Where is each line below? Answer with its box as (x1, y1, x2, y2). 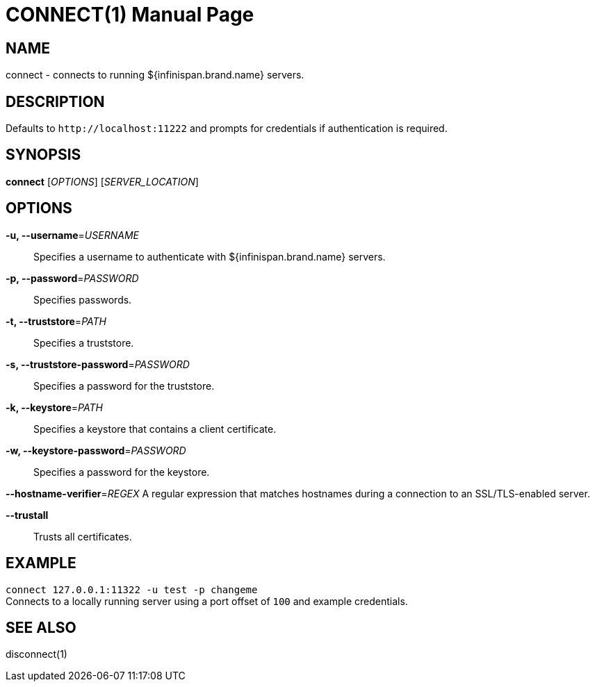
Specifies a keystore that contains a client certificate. (33, 422, 277, 435)
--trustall (6, 508, 49, 521)
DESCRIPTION (6, 92, 105, 110)
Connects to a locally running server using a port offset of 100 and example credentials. (6, 595, 408, 607)
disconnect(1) (6, 648, 67, 661)
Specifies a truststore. (33, 336, 134, 349)
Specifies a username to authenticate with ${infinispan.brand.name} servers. (33, 250, 386, 263)
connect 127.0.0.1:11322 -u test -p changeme (6, 583, 258, 595)
